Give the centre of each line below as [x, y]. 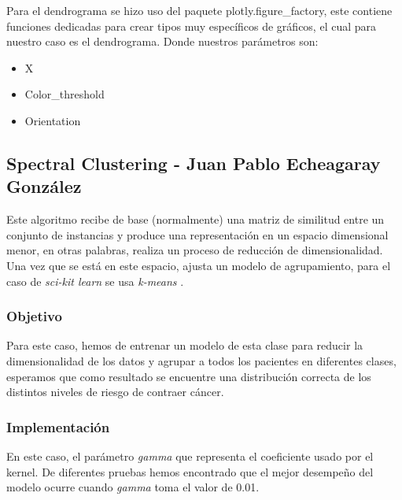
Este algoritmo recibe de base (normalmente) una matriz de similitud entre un [195, 219]
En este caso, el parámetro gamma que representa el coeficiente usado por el [190, 456]
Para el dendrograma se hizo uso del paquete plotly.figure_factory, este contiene [199, 10]
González [44, 186]
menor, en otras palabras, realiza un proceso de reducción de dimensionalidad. [195, 250]
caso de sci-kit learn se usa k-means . [95, 281]
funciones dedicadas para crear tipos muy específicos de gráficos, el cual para [192, 26]
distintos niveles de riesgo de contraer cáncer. [115, 392]
